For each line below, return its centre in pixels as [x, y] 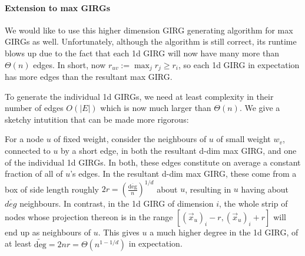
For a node [24, 139]
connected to [28, 150]
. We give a [260, 108]
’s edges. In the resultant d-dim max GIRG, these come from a [183, 174]
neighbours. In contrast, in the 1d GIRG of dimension [117, 203]
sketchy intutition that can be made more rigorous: [97, 119]
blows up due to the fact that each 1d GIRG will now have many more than [142, 53]
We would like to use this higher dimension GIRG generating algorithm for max [149, 30]
